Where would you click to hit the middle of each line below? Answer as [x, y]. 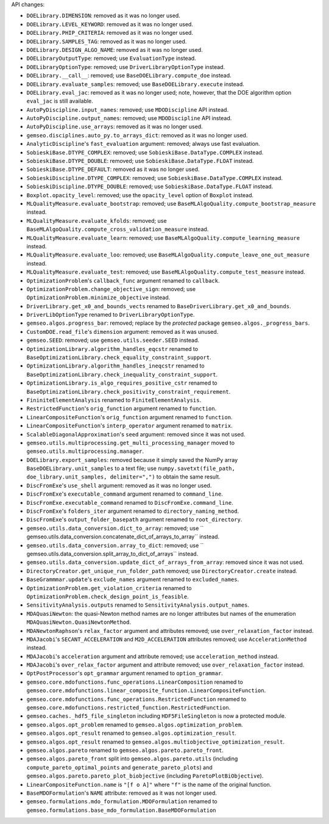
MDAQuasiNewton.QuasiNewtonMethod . [79, 622]
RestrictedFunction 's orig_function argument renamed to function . [122, 408]
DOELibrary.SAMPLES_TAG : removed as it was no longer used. [107, 41]
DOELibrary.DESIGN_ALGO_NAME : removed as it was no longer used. [115, 49]
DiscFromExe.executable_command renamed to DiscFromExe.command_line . [130, 502]
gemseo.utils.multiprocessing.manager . [85, 451]
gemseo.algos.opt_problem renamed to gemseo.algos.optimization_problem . [135, 725]
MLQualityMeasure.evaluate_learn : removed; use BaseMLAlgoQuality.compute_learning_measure [163, 237]
